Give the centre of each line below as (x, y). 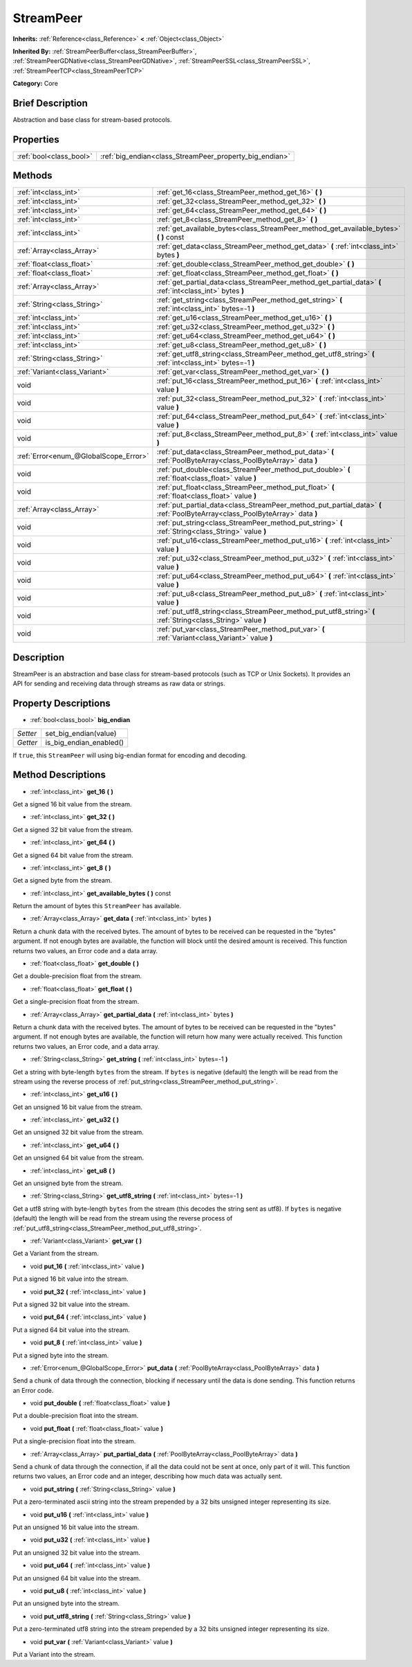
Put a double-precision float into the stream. (76, 1416)
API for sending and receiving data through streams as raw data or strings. (119, 684)
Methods (32, 175)
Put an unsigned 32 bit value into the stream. (77, 1552)
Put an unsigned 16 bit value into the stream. (76, 1527)
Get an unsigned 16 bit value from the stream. (78, 1107)
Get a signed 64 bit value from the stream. (73, 855)
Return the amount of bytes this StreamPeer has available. (97, 906)
